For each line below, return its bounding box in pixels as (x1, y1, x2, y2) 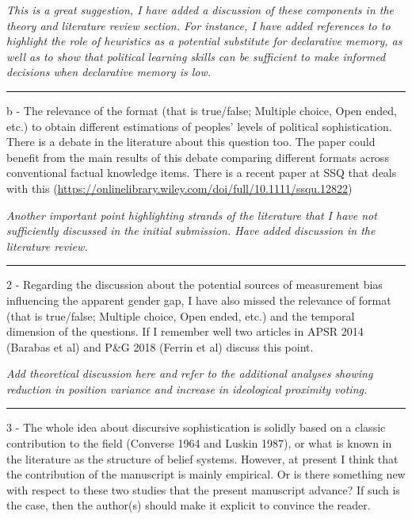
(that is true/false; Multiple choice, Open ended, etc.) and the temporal (6, 307, 355, 324)
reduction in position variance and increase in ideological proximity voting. (6, 380, 368, 397)
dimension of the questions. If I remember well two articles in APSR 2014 (6, 323, 364, 340)
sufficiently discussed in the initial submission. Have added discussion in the (6, 222, 376, 239)
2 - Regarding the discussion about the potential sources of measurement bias (6, 276, 383, 293)
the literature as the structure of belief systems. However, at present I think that (6, 450, 399, 467)
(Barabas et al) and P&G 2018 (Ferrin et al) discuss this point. (6, 338, 314, 355)
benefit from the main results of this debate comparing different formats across (6, 148, 389, 165)
